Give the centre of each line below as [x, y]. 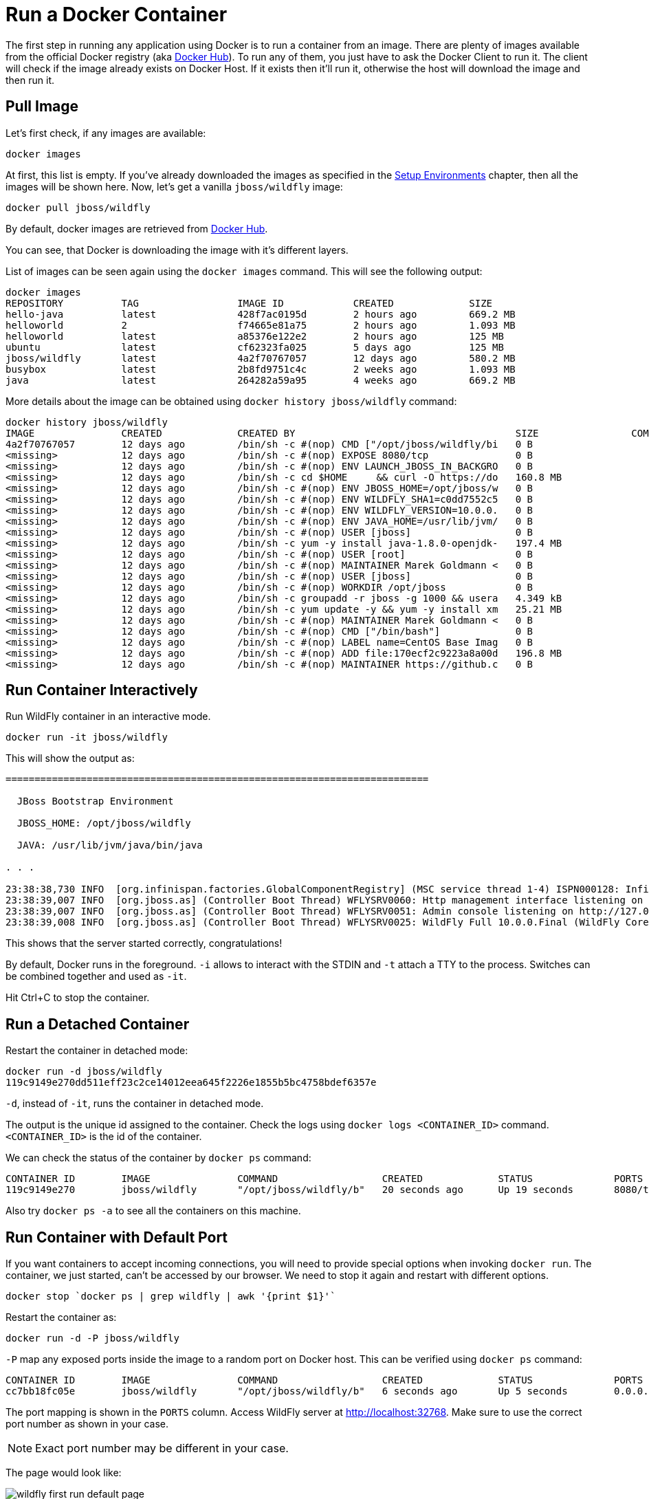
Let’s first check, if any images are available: [106, 133]
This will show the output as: [70, 758]
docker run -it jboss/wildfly [87, 737]
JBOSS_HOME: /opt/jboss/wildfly [104, 823]
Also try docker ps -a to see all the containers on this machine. [153, 1211]
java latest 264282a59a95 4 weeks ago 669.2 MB [261, 380]
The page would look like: [64, 1473]
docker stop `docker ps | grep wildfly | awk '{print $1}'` [171, 1296]
